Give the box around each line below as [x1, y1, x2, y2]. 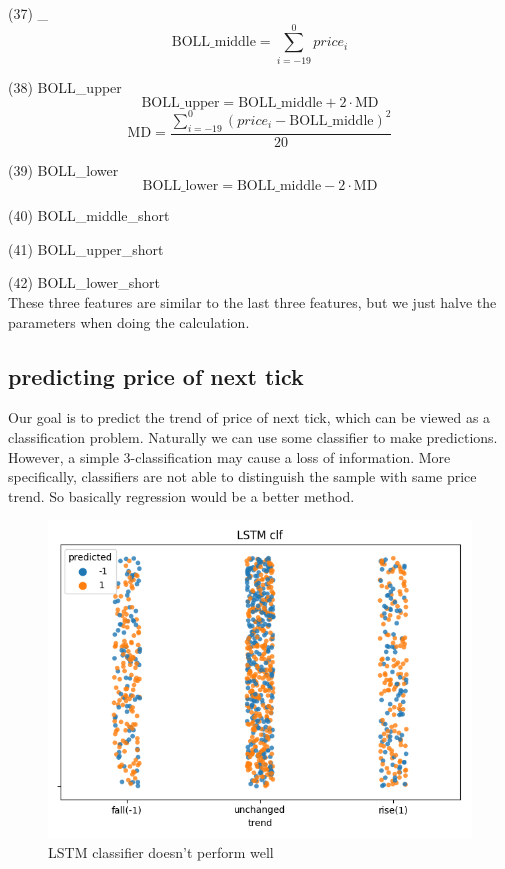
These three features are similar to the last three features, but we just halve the [8, 292, 497, 313]
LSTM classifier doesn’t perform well [48, 841, 274, 862]
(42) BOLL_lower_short [8, 272, 161, 293]
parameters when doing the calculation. [8, 311, 250, 332]
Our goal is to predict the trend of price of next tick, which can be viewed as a [8, 407, 491, 428]
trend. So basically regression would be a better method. [8, 485, 355, 506]
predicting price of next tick [8, 360, 304, 391]
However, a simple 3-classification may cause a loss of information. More [8, 446, 451, 467]
